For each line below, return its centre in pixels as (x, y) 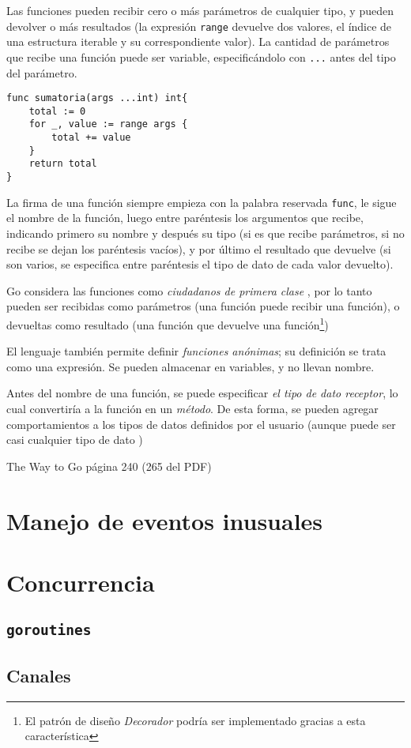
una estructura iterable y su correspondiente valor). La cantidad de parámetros (198, 41)
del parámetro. (42, 72)
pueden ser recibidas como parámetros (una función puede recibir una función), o (203, 306)
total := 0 (57, 111)
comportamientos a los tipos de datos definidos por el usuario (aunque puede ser (201, 424)
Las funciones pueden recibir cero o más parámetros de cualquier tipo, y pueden (200, 10)
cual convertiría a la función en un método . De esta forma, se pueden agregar (192, 408)
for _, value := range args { (108, 124)
